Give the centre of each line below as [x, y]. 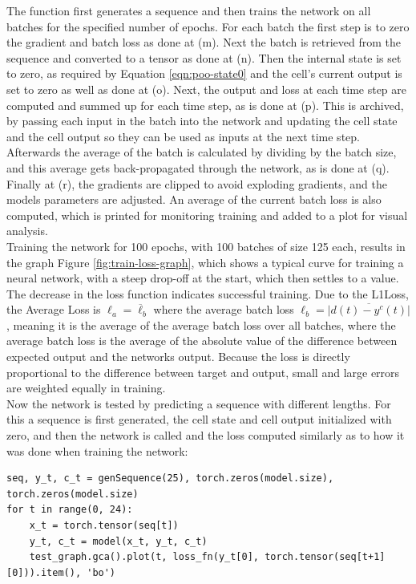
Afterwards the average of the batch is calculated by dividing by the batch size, [202, 152]
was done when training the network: [97, 450]
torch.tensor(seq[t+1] [325, 557]
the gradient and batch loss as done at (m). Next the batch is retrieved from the [204, 42]
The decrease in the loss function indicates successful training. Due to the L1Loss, [208, 293]
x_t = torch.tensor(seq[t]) [104, 525]
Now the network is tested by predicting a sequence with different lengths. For [199, 403]
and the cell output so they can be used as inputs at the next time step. [183, 136]
